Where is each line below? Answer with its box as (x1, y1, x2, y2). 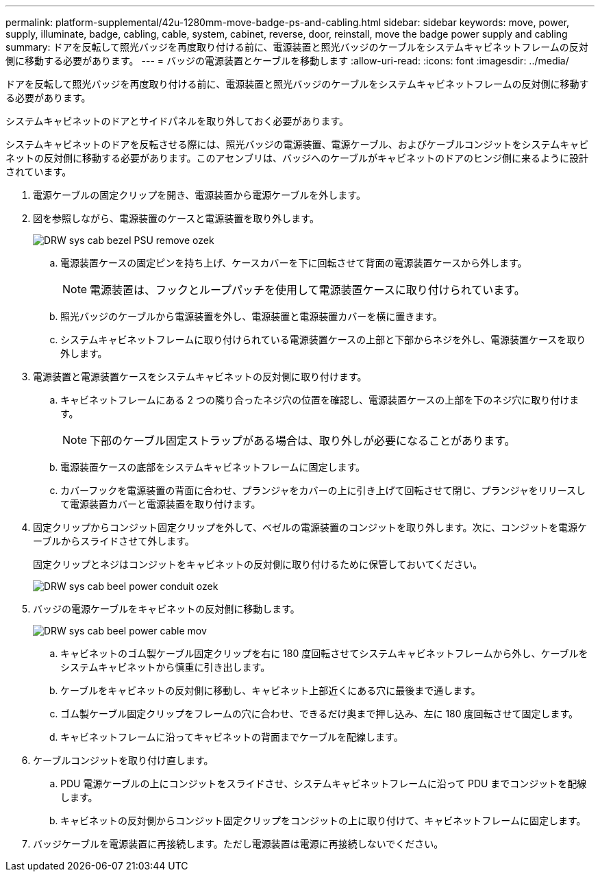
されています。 (5, 166, 72, 177)
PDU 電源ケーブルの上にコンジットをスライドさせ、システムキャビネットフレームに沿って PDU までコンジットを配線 (60, 778, 587, 789)
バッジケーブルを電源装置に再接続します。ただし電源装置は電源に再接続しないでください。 (33, 838, 444, 850)
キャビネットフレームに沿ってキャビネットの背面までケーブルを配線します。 (60, 731, 403, 743)
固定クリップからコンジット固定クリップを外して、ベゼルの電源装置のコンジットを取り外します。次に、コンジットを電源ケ (33, 521, 588, 533)
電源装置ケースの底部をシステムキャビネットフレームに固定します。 (60, 461, 366, 473)
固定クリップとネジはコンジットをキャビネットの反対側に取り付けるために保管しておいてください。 (33, 558, 483, 570)
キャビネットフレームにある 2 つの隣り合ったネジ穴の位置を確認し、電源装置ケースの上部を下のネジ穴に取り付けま (60, 394, 579, 406)
